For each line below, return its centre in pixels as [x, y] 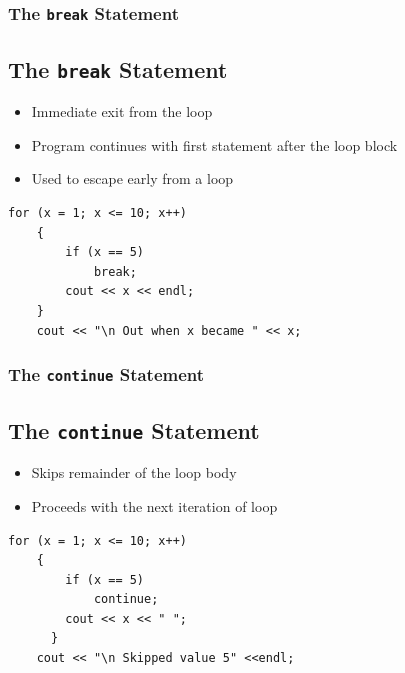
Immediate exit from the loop [122, 111]
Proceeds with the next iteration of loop [154, 505]
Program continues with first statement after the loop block [214, 144]
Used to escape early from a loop [132, 178]
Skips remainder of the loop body [134, 472]
